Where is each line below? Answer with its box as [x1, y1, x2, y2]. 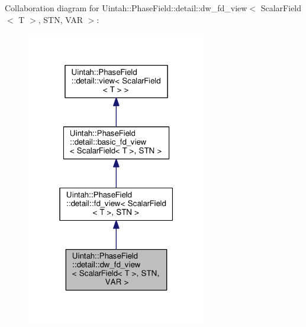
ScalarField [260, 2, 302, 14]
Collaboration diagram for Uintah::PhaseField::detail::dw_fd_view [5, 2, 247, 14]
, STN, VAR [38, 13, 83, 25]
